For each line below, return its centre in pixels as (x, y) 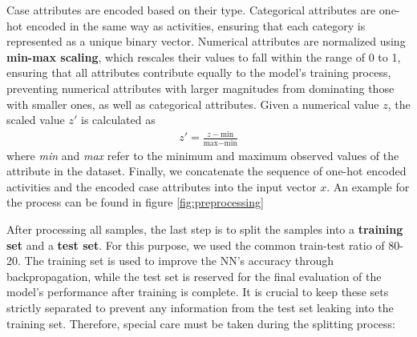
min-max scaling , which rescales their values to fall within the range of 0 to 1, (204, 56)
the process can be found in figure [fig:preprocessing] (135, 202)
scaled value (36, 120)
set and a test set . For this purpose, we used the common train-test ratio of (196, 245)
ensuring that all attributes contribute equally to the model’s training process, (199, 72)
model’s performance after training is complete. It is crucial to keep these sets (198, 292)
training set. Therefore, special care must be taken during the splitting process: (201, 323)
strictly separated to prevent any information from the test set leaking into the (200, 307)
